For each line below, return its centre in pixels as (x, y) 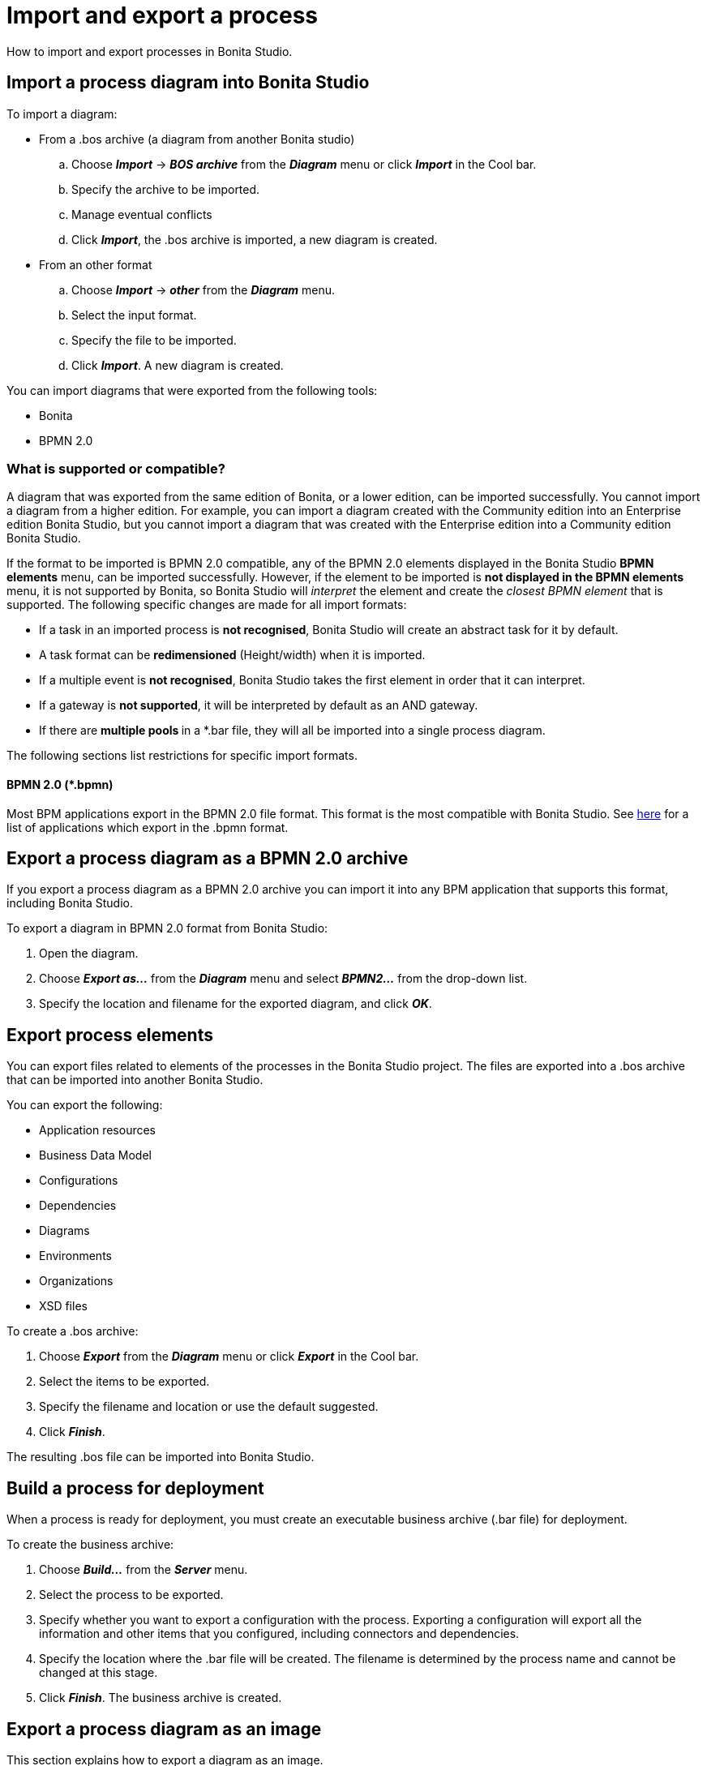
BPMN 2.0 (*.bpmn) (60, 784)
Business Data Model (95, 1155)
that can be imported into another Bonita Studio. (135, 1080)
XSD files (63, 1306)
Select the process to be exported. (131, 1595)
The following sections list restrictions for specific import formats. (182, 756)
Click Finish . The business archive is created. (161, 1698)
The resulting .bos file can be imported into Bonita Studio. (161, 1457)
